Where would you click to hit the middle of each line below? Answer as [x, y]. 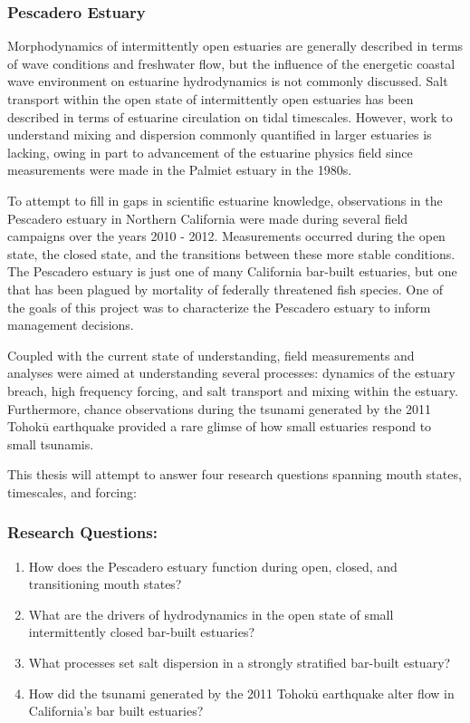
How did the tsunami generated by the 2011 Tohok [170, 693]
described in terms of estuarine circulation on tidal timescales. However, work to [230, 116]
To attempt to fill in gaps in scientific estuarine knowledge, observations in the [225, 200]
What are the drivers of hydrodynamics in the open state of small [211, 614]
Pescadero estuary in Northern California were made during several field [208, 218]
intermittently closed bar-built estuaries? [142, 632]
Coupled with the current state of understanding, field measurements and [211, 355]
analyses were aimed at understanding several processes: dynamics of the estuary [231, 373]
